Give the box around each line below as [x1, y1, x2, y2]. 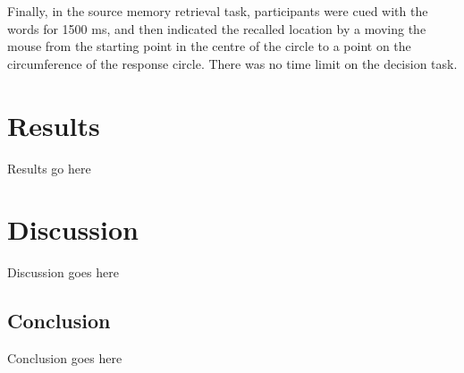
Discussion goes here [7, 263, 119, 282]
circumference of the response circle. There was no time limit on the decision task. [7, 54, 458, 72]
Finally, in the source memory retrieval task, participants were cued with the [7, 2, 428, 20]
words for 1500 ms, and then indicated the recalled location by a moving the [7, 19, 426, 38]
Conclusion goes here [7, 349, 122, 368]
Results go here [7, 158, 91, 177]
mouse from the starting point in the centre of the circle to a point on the [7, 37, 411, 55]
